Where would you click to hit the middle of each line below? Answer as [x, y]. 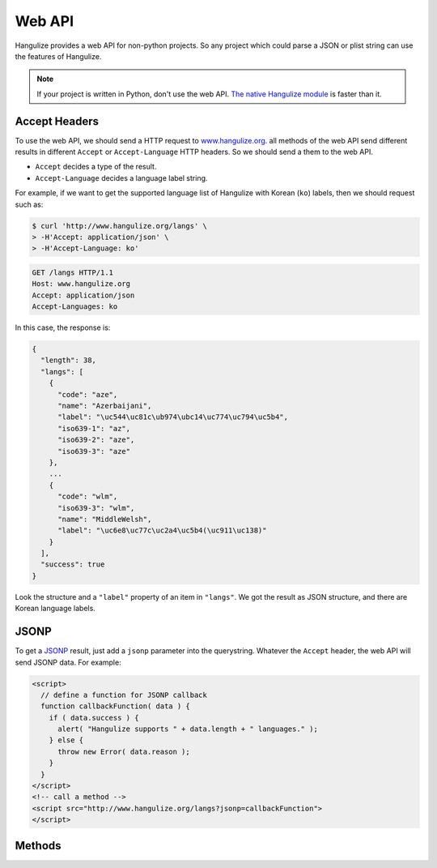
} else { [66, 740]
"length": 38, [69, 360]
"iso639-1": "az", [94, 428]
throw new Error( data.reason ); [124, 751]
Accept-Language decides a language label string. [121, 177]
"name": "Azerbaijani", [105, 406]
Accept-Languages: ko [75, 307]
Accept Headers [57, 121]
